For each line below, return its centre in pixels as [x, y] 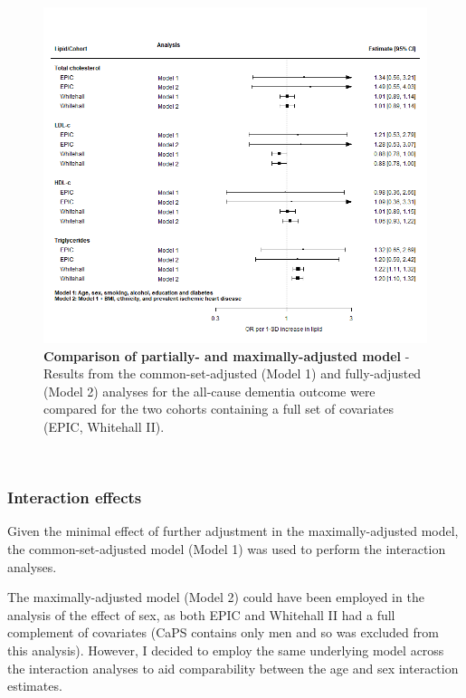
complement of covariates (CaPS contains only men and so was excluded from [223, 632]
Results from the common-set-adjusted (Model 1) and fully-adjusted [233, 373]
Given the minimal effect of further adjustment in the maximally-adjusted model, [233, 531]
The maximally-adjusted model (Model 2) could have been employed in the [216, 597]
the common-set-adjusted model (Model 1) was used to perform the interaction [227, 548]
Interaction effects [75, 497]
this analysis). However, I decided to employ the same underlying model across [226, 650]
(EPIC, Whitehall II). [104, 426]
